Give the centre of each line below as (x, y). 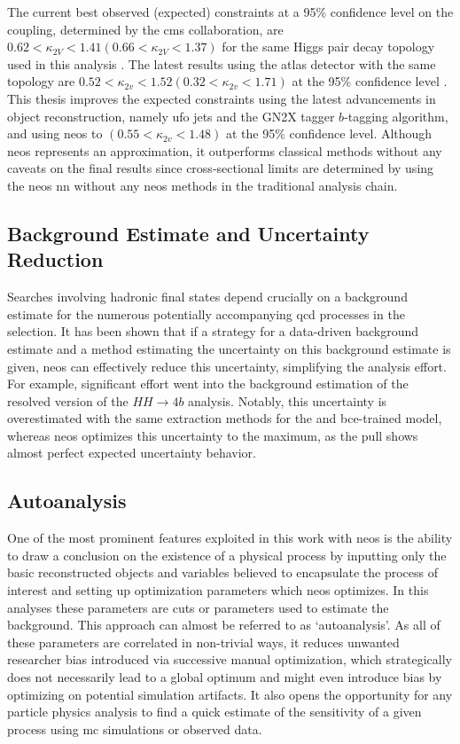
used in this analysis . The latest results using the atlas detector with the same (222, 63)
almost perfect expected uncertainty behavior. (132, 453)
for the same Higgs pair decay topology (328, 47)
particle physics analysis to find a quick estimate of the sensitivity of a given (214, 712)
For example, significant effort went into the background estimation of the (208, 384)
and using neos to (55, 133)
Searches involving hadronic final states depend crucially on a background (207, 297)
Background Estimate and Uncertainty (188, 233)
